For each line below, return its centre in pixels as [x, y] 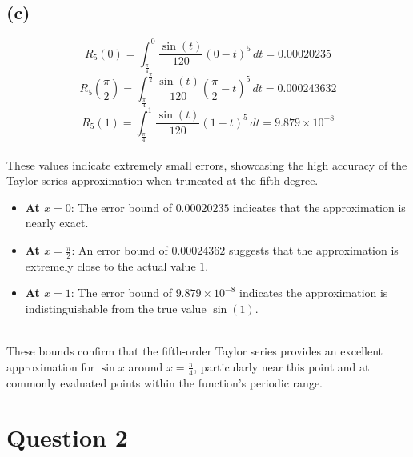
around [146, 366]
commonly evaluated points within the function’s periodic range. [164, 382]
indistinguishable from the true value [116, 309]
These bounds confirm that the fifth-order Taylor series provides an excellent [195, 351]
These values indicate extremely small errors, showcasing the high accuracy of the [207, 164]
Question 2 [67, 437]
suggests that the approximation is [313, 250]
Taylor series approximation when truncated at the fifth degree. [162, 180]
